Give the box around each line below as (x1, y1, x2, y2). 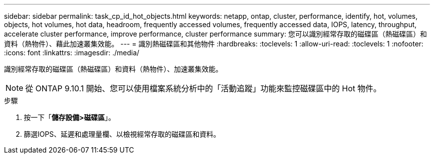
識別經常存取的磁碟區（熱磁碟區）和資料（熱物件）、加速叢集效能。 (4, 65, 222, 73)
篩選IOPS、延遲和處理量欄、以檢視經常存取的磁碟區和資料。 (24, 130, 220, 138)
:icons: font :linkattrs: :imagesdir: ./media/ (4, 48, 140, 57)
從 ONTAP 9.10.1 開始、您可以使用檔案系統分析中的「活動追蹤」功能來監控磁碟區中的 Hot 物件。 (25, 83, 381, 93)
